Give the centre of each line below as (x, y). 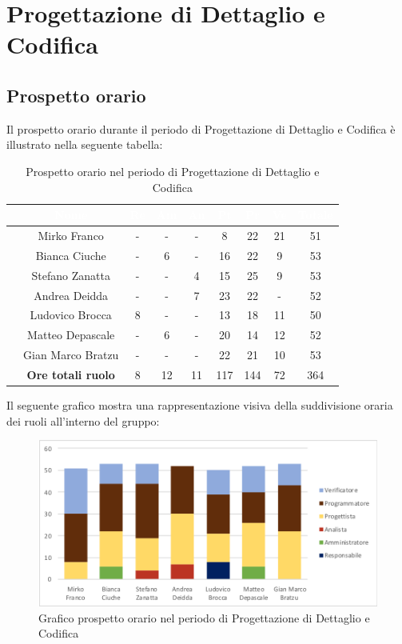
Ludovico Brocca (71, 315)
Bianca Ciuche (71, 255)
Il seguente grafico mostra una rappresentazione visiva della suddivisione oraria (200, 404)
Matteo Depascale (71, 335)
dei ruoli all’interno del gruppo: (83, 420)
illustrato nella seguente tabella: (85, 144)
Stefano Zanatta (71, 275)
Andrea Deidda (71, 295)
